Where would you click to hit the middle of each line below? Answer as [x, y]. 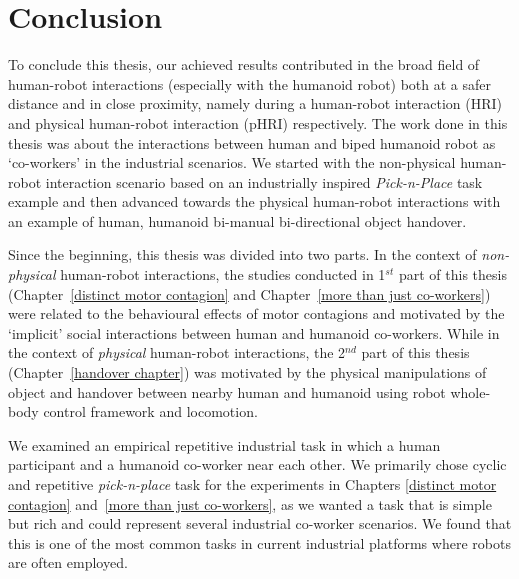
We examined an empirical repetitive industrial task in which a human [224, 444]
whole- [470, 391]
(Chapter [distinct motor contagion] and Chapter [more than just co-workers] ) [249, 293]
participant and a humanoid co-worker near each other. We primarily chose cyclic [257, 464]
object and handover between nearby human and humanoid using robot [227, 391]
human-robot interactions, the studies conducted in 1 [223, 274]
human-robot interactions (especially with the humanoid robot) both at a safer [250, 83]
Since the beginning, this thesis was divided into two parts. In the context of [242, 254]
